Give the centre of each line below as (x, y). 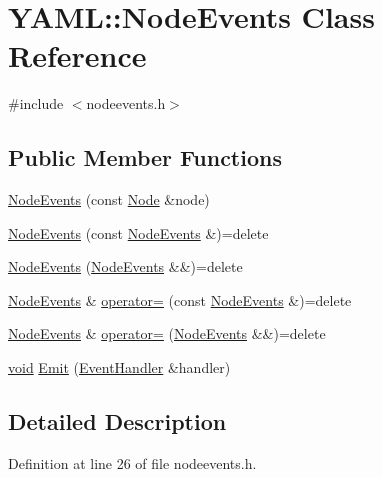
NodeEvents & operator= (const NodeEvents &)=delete (180, 299)
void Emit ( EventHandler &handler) (119, 367)
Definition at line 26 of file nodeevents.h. (132, 462)
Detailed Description (117, 421)
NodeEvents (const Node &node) (109, 199)
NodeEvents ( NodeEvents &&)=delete (125, 266)
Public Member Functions (145, 157)
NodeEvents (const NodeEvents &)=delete (138, 232)
